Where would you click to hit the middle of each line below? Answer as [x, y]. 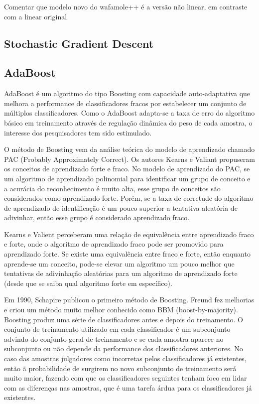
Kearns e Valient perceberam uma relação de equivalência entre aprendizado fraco [129, 234]
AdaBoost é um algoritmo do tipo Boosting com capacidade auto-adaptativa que [127, 93]
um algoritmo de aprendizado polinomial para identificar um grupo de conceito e [127, 178]
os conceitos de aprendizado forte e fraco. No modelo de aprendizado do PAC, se [127, 169]
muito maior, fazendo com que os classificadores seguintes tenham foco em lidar [126, 378]
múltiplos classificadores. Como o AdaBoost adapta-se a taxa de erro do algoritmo [129, 113]
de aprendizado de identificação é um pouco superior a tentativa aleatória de [121, 207]
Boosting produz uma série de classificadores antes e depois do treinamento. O [124, 319]
